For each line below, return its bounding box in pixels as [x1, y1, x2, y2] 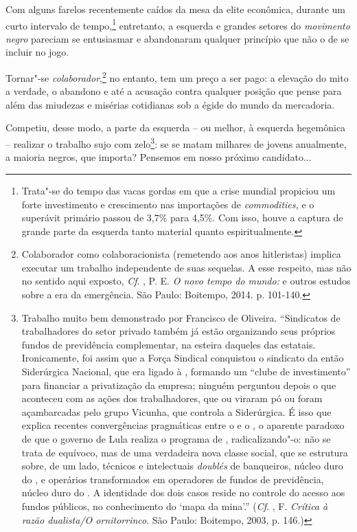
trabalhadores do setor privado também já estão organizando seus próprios [21, 324, 336, 338]
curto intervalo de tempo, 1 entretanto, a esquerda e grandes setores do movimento [5, 16, 350, 32]
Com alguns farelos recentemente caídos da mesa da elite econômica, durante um [5, 2, 346, 16]
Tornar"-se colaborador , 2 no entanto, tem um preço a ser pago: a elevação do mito [5, 69, 349, 85]
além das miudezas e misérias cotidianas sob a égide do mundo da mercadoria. [5, 97, 335, 111]
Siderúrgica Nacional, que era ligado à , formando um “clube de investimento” [21, 364, 351, 379]
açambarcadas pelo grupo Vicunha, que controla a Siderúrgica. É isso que [21, 404, 332, 419]
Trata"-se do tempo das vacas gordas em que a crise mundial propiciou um [21, 183, 336, 197]
